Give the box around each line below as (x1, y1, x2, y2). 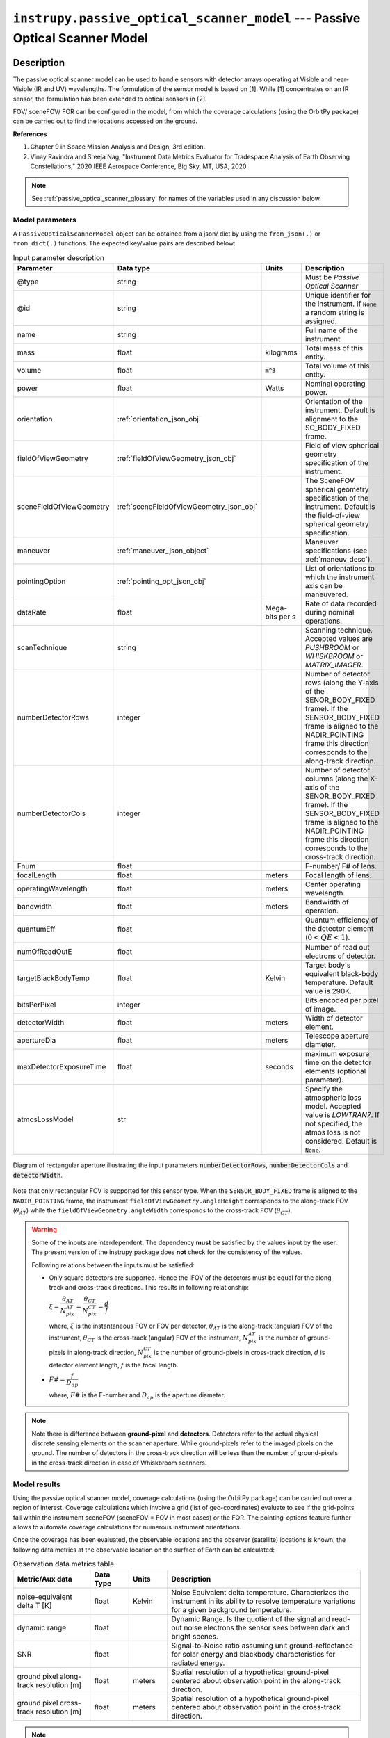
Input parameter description (13, 252, 104, 262)
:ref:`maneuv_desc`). (304, 555, 373, 565)
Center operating (304, 879, 361, 889)
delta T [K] (17, 1600, 52, 1610)
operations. (304, 616, 343, 626)
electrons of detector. (304, 951, 376, 961)
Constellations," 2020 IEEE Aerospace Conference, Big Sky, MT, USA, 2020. (30, 162, 248, 170)
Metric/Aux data (17, 1574, 72, 1584)
